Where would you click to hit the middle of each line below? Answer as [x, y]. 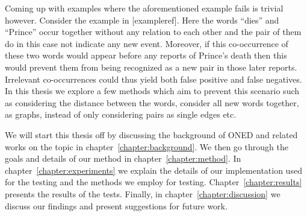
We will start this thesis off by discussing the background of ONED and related [151, 134]
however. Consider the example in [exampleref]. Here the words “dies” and [142, 20]
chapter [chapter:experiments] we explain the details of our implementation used [153, 170]
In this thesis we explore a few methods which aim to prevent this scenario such [152, 91]
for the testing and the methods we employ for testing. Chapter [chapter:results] [153, 182]
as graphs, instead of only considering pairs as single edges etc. [121, 114]
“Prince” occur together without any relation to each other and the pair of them [153, 32]
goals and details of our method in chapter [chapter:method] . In [123, 158]
